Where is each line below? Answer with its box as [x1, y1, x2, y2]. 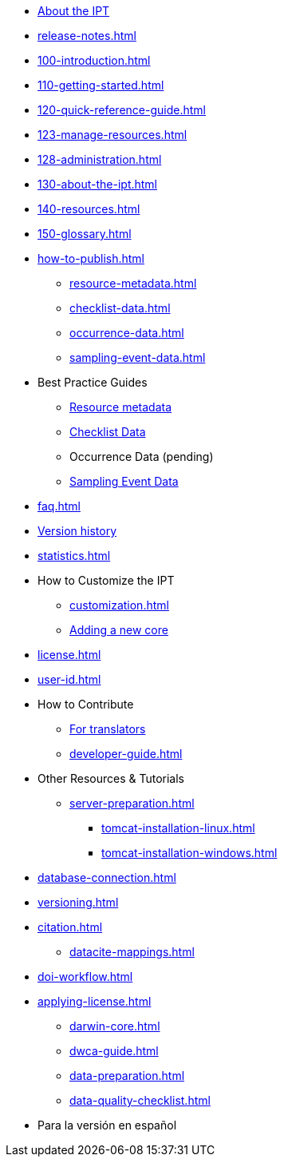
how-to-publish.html [37, 252, 145, 265]
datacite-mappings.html [69, 945, 195, 959]
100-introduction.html [37, 54, 151, 67]
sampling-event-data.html [69, 351, 206, 364]
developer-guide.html [69, 747, 183, 760]
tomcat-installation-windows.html [101, 846, 278, 859]
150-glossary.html [37, 227, 132, 240]
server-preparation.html [69, 796, 195, 810]
